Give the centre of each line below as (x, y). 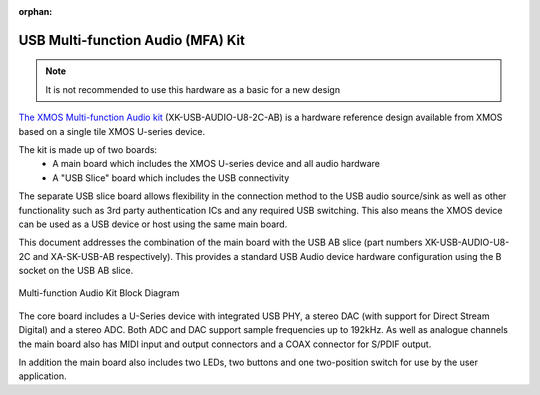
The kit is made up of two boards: (88, 149)
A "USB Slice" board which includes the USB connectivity (171, 177)
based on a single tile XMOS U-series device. (112, 131)
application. (42, 376)
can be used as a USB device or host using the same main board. (153, 224)
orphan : (35, 11)
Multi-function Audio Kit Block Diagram (99, 293)
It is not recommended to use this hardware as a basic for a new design (192, 89)
